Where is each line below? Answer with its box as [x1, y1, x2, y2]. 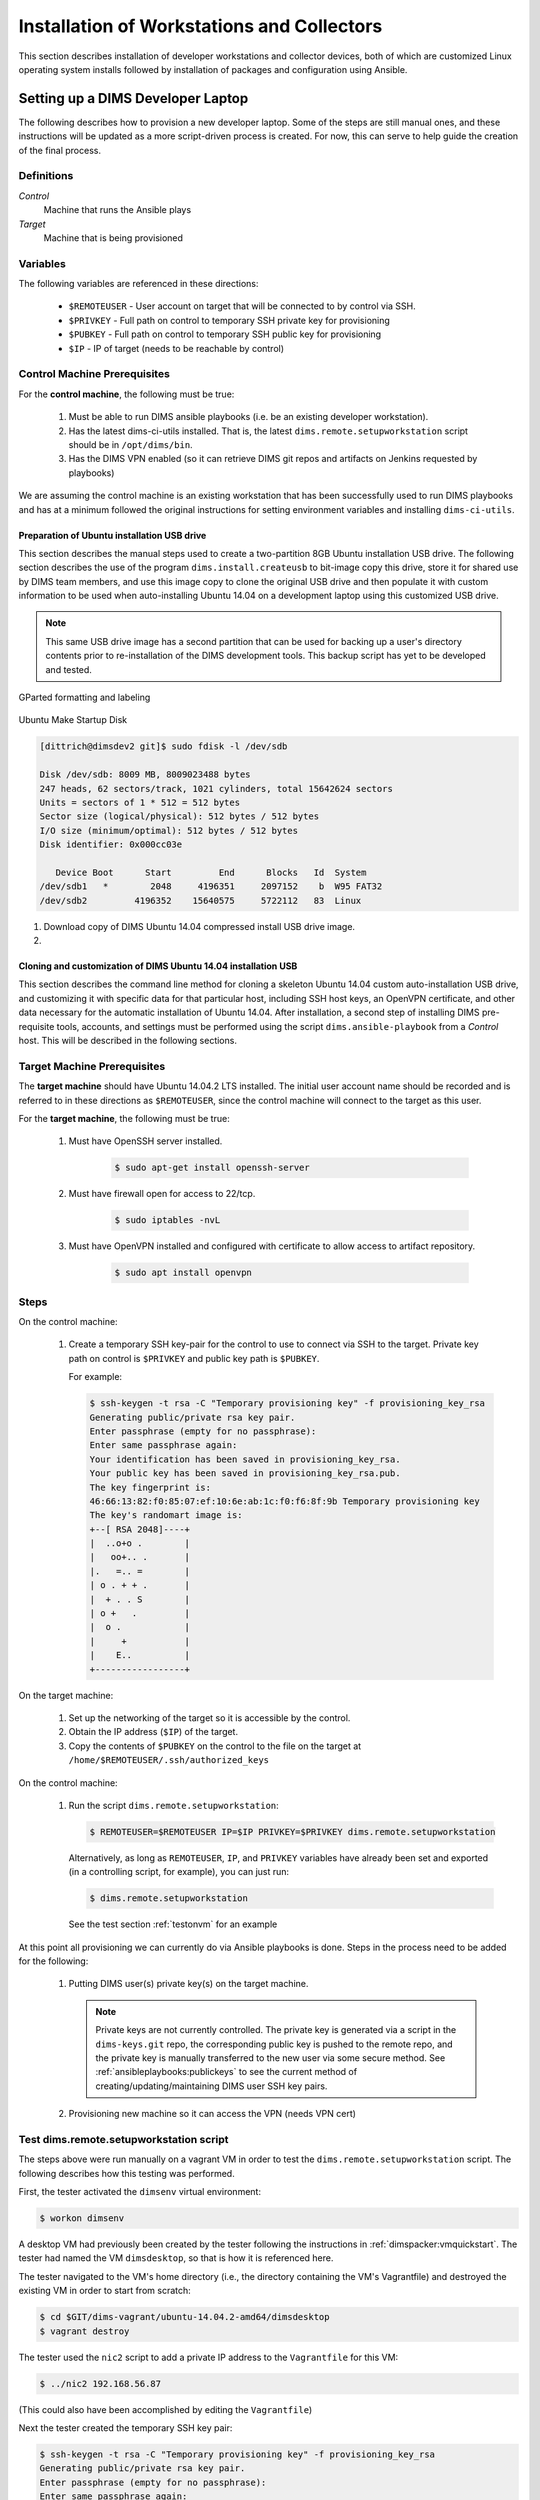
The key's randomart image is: [89, 1510, 244, 1521]
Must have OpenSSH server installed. [68, 1135, 223, 1147]
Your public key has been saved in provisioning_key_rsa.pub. [89, 1468, 401, 1479]
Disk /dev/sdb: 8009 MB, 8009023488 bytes [39, 769, 251, 780]
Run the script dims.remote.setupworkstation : [68, 1799, 279, 1811]
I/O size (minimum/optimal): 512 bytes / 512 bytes [39, 825, 299, 836]
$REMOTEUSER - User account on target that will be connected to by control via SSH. [68, 300, 416, 312]
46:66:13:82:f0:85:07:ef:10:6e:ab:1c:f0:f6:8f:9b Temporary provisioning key [89, 1495, 480, 1507]
